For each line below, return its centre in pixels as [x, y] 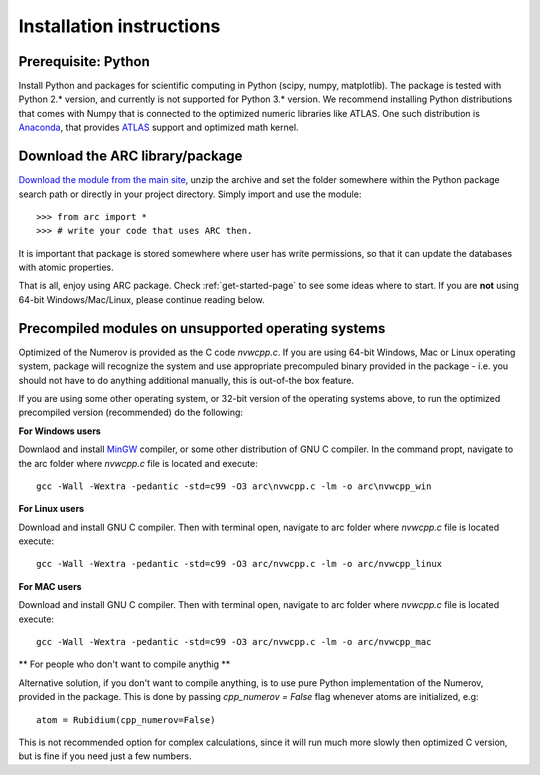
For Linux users [51, 509]
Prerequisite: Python [84, 61]
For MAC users [50, 586]
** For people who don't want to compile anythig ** [124, 664]
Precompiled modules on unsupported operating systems [202, 328]
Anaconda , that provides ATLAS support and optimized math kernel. [158, 127]
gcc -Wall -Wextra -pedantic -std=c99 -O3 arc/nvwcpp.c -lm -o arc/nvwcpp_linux [239, 564]
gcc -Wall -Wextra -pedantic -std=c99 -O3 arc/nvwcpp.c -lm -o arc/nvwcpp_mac [234, 642]
